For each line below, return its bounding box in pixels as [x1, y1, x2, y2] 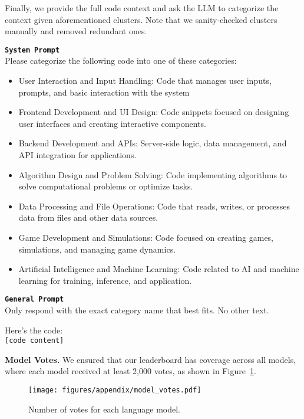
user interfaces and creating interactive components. [18, 117, 206, 129]
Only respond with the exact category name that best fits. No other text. [5, 304, 269, 316]
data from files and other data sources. [18, 211, 158, 224]
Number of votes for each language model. [28, 402, 180, 415]
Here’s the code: [5, 323, 63, 336]
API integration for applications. [18, 149, 137, 161]
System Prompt [5, 45, 60, 54]
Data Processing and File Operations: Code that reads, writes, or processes [18, 199, 290, 212]
